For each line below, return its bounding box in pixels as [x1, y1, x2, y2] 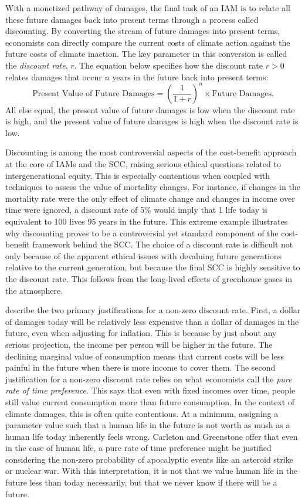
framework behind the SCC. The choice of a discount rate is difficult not [32, 238, 293, 250]
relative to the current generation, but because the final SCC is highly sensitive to [5, 261, 300, 273]
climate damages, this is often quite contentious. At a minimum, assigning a [5, 407, 279, 419]
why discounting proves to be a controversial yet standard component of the [5, 226, 279, 239]
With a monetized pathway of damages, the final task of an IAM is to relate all [5, 2, 290, 13]
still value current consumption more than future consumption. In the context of [5, 395, 295, 408]
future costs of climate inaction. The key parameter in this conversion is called [5, 48, 287, 60]
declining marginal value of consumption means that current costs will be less [5, 350, 284, 362]
